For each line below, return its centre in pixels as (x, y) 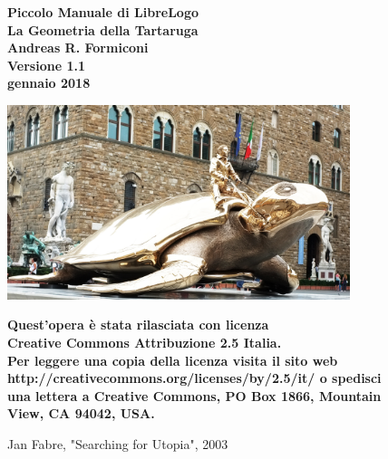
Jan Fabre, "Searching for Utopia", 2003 (118, 443)
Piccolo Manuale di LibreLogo (103, 12)
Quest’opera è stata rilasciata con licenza (138, 325)
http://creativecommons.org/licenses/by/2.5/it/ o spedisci (194, 378)
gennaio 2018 (49, 83)
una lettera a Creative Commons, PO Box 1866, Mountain (194, 395)
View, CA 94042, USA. (81, 413)
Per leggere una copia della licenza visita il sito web (173, 360)
